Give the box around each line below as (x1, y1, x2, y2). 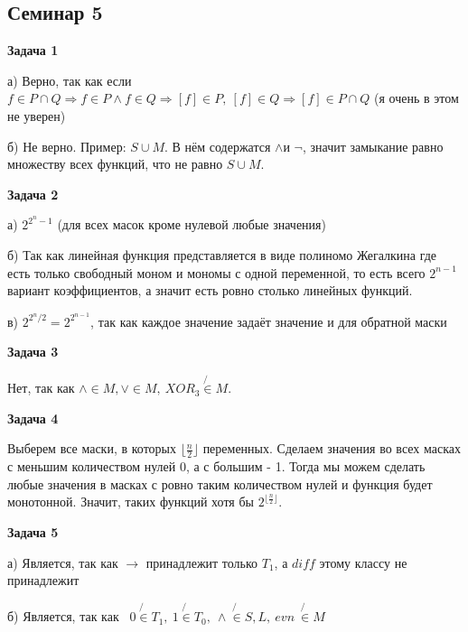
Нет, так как (7, 378, 75, 397)
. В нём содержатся (164, 136, 271, 155)
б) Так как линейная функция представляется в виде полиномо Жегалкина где (7, 246, 437, 265)
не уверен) (7, 106, 66, 125)
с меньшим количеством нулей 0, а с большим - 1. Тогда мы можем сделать (7, 457, 426, 476)
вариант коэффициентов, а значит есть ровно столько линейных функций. (7, 281, 413, 300)
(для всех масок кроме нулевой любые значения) (57, 215, 326, 234)
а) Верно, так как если (7, 70, 132, 89)
